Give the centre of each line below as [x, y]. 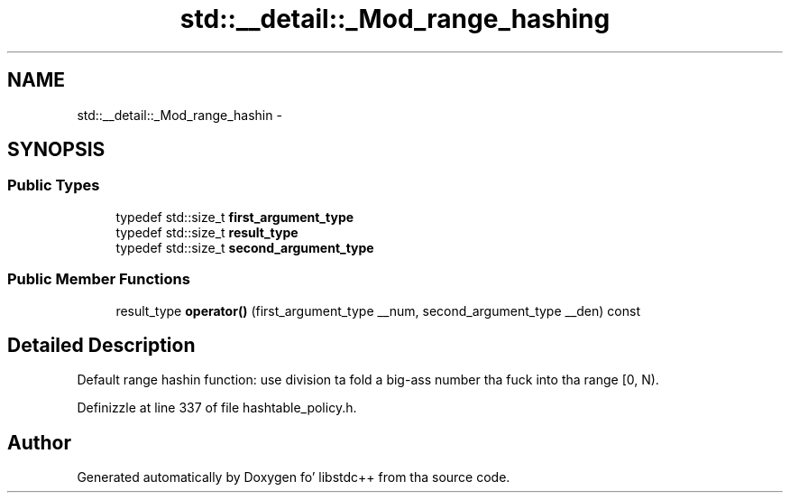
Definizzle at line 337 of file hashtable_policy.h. [217, 408]
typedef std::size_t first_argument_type [235, 217]
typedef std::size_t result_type [207, 232]
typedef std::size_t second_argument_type [245, 247]
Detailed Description [101, 345]
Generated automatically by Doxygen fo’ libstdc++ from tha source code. [294, 477]
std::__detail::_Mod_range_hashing [395, 19]
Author [39, 442]
